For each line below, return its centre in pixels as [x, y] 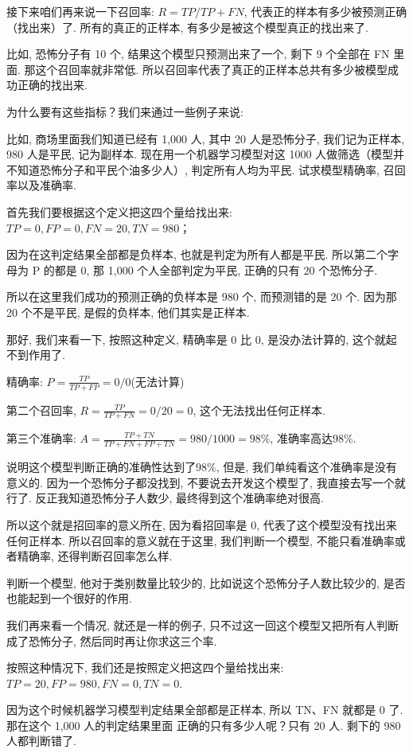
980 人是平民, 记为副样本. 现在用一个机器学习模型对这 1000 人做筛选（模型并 [206, 154]
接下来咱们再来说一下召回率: [80, 11]
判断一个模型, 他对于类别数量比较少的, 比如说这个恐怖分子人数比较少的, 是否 [206, 582]
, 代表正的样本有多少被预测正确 [325, 11]
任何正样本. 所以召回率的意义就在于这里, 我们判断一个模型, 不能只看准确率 [201, 540]
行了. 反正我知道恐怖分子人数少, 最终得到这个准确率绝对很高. [165, 498]
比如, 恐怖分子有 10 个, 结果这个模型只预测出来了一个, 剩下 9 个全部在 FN [198, 54]
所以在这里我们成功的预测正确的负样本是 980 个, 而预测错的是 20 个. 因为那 [202, 297]
